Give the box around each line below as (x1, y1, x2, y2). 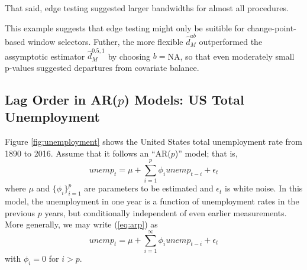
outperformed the (199, 35, 263, 47)
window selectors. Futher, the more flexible (27, 35, 183, 47)
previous (5, 206, 35, 219)
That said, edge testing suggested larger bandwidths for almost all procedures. (5, 2, 289, 14)
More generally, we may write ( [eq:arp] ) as (5, 218, 158, 230)
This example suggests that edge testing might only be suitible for (5, 21, 245, 34)
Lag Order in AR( (5, 90, 118, 108)
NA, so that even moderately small (167, 50, 295, 62)
